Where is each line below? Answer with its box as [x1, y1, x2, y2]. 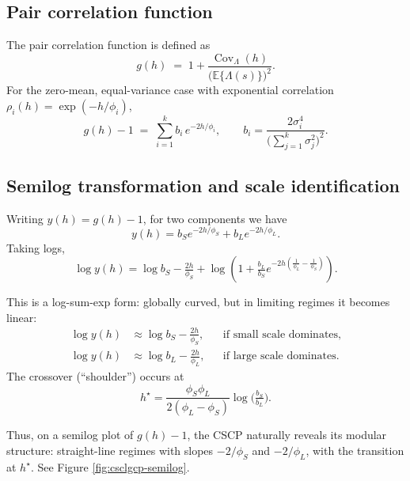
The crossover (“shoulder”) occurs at [6, 368, 184, 384]
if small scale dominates [222, 328, 339, 340]
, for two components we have [142, 210, 287, 226]
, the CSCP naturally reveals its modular [187, 426, 387, 443]
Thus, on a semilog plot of [6, 426, 134, 443]
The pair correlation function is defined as [6, 36, 211, 53]
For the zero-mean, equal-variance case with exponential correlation [6, 81, 334, 98]
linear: [6, 309, 37, 325]
